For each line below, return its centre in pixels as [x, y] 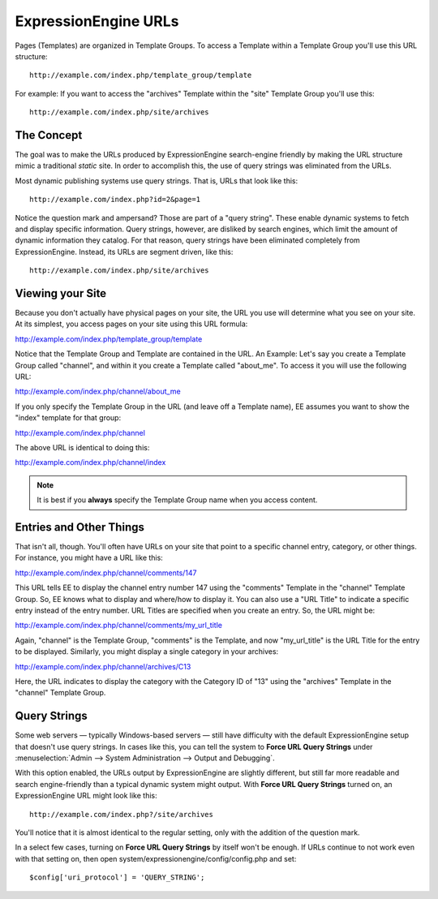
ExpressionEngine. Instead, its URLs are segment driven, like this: [124, 252]
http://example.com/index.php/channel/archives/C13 [103, 666]
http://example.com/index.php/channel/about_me [98, 391]
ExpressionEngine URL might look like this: [86, 796]
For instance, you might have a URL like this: [89, 558]
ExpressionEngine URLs [97, 21]
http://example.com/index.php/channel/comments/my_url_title [119, 626]
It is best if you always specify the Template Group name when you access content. [177, 500]
